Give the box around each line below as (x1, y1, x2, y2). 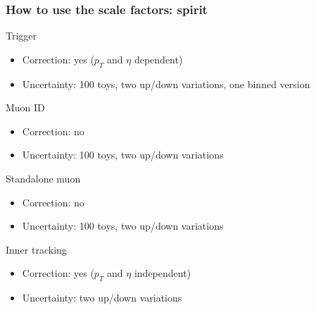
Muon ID (6, 100, 45, 115)
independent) (134, 266, 191, 280)
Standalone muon (6, 170, 81, 185)
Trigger (6, 28, 37, 43)
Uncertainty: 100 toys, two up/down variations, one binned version (22, 76, 310, 91)
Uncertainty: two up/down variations (22, 290, 182, 305)
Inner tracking (6, 242, 67, 256)
